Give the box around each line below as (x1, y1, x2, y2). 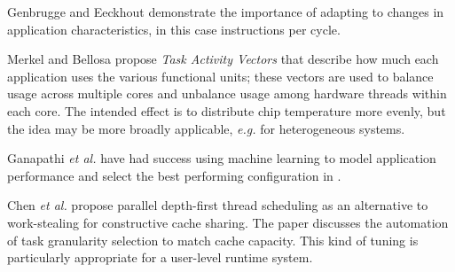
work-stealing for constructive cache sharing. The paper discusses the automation (7, 213, 449, 231)
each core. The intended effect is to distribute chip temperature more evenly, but (7, 101, 446, 120)
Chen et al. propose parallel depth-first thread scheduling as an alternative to (7, 196, 428, 214)
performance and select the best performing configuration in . (7, 166, 341, 184)
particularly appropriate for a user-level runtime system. (7, 248, 313, 267)
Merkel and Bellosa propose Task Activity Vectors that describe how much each (7, 50, 439, 68)
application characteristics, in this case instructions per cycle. (7, 19, 341, 38)
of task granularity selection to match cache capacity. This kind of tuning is (7, 230, 419, 249)
